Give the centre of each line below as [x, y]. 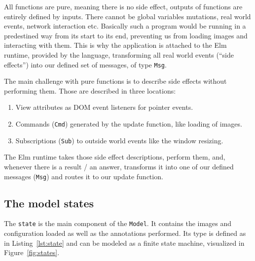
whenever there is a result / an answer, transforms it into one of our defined [119, 166]
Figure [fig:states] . [32, 252]
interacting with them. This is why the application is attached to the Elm [115, 45]
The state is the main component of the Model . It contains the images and [118, 223]
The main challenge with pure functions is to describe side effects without [115, 81]
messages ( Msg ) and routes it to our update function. [84, 176]
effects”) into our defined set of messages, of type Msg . [85, 64]
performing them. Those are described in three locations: [90, 90]
